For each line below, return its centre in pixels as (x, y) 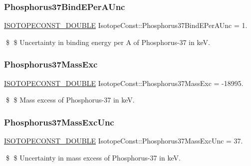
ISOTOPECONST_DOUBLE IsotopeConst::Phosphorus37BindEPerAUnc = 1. (126, 25)
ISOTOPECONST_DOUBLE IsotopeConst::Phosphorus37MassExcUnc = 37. (124, 141)
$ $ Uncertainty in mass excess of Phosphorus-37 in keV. (93, 157)
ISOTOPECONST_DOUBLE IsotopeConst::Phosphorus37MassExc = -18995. (124, 83)
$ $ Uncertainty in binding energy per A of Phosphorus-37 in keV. (108, 42)
